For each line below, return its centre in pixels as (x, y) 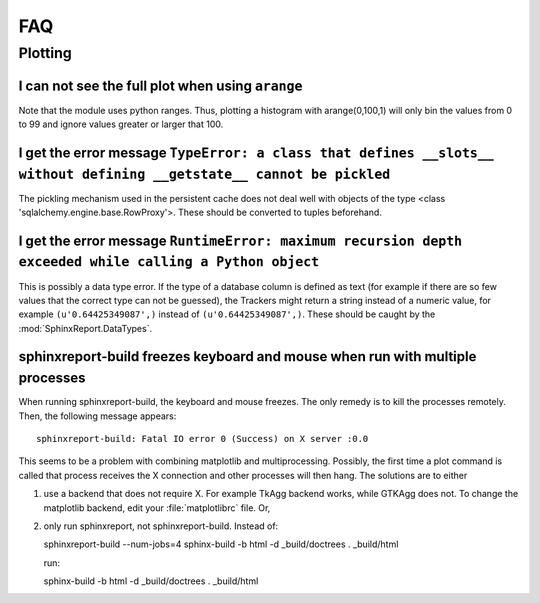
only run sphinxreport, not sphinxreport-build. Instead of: (161, 526)
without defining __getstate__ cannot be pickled (204, 174)
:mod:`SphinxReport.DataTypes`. (85, 328)
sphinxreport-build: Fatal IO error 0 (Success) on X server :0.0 (202, 438)
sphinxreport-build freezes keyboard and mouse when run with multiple (247, 356)
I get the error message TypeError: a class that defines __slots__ (256, 152)
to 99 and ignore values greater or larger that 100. (121, 124)
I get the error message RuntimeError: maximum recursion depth (240, 240)
